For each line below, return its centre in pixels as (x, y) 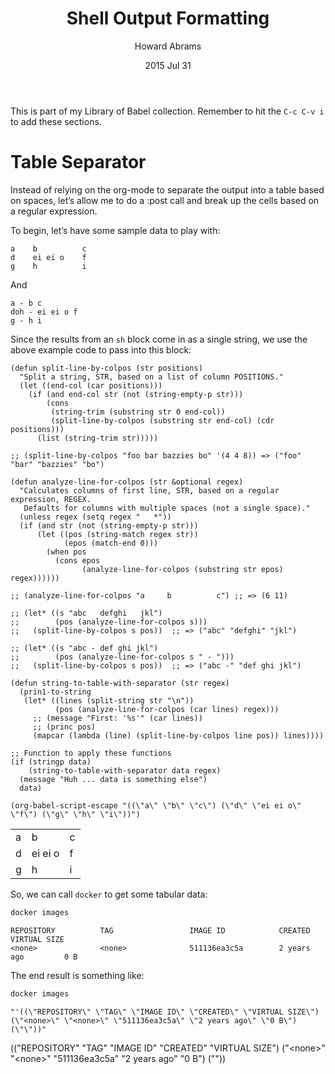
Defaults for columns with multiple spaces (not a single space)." (167, 508)
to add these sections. (56, 121)
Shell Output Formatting (168, 18)
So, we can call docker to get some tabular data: (109, 894)
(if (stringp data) (51, 762)
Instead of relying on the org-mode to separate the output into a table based (167, 189)
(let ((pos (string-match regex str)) (117, 534)
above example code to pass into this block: (101, 349)
